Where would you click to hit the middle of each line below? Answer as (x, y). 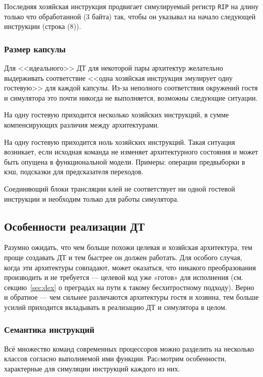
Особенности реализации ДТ (74, 226)
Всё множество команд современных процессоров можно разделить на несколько (129, 348)
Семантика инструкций (49, 329)
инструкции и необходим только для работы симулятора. (91, 198)
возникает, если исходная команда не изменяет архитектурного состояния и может (131, 152)
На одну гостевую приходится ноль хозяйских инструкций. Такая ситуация (120, 142)
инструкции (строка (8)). (43, 26)
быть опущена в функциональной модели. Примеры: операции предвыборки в (125, 161)
